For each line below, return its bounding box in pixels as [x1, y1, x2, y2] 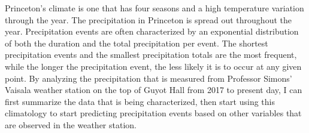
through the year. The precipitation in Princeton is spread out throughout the [5, 13, 292, 26]
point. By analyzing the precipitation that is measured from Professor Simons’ [5, 72, 292, 84]
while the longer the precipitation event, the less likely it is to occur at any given [5, 60, 302, 72]
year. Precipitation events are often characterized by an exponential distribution [5, 25, 299, 38]
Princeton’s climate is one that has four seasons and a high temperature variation [5, 2, 304, 14]
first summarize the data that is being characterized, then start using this [5, 95, 275, 107]
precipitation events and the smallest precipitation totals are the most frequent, [5, 48, 297, 61]
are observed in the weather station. [5, 118, 137, 131]
